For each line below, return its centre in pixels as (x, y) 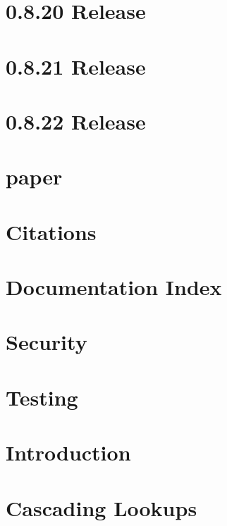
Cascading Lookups (102, 507)
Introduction (68, 452)
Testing (42, 397)
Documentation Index (114, 287)
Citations (51, 231)
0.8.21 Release (76, 66)
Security (47, 342)
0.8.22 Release (76, 121)
